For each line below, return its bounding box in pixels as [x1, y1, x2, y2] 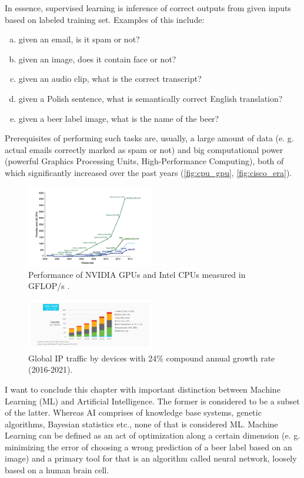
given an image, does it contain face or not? [18, 52, 176, 65]
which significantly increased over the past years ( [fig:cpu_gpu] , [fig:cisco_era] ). [5, 166, 292, 178]
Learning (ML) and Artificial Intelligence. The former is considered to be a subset [5, 394, 300, 407]
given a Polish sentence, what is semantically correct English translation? [18, 92, 283, 104]
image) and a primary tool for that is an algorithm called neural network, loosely [5, 452, 297, 464]
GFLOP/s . [28, 280, 70, 292]
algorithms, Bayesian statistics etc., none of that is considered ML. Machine [5, 417, 278, 430]
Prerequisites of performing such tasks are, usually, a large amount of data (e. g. [5, 132, 294, 144]
